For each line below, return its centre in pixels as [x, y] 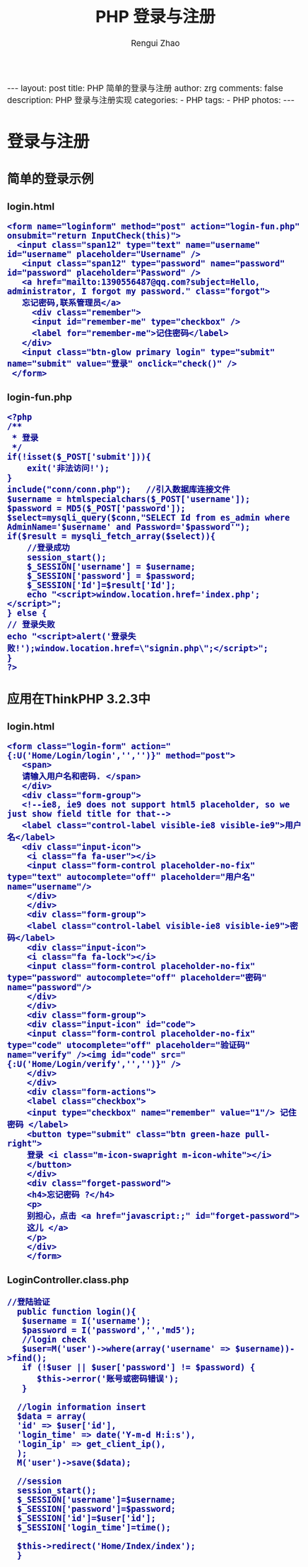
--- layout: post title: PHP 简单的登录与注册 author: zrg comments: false [146, 88]
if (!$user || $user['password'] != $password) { [138, 1368]
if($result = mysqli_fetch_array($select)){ [111, 536]
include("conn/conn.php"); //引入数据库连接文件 [119, 490]
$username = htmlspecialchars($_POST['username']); [129, 500]
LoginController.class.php [68, 1280]
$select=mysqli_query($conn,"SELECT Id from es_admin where [149, 518]
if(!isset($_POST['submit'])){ [79, 457]
